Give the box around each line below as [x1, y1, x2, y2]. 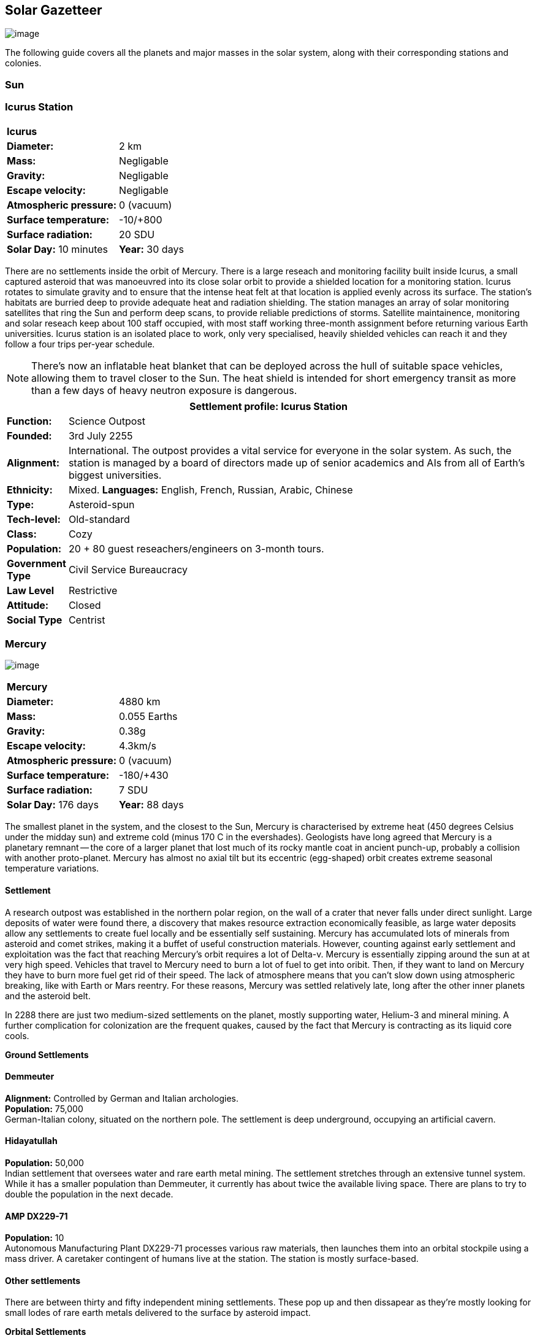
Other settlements [5, 1275, 81, 1286]
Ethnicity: [7, 483, 53, 496]
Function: [7, 414, 52, 427]
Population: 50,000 [5, 1157, 84, 1168]
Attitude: [7, 598, 49, 611]
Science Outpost [68, 414, 145, 427]
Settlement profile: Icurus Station [189, 400, 348, 412]
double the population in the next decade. [5, 1188, 173, 1199]
